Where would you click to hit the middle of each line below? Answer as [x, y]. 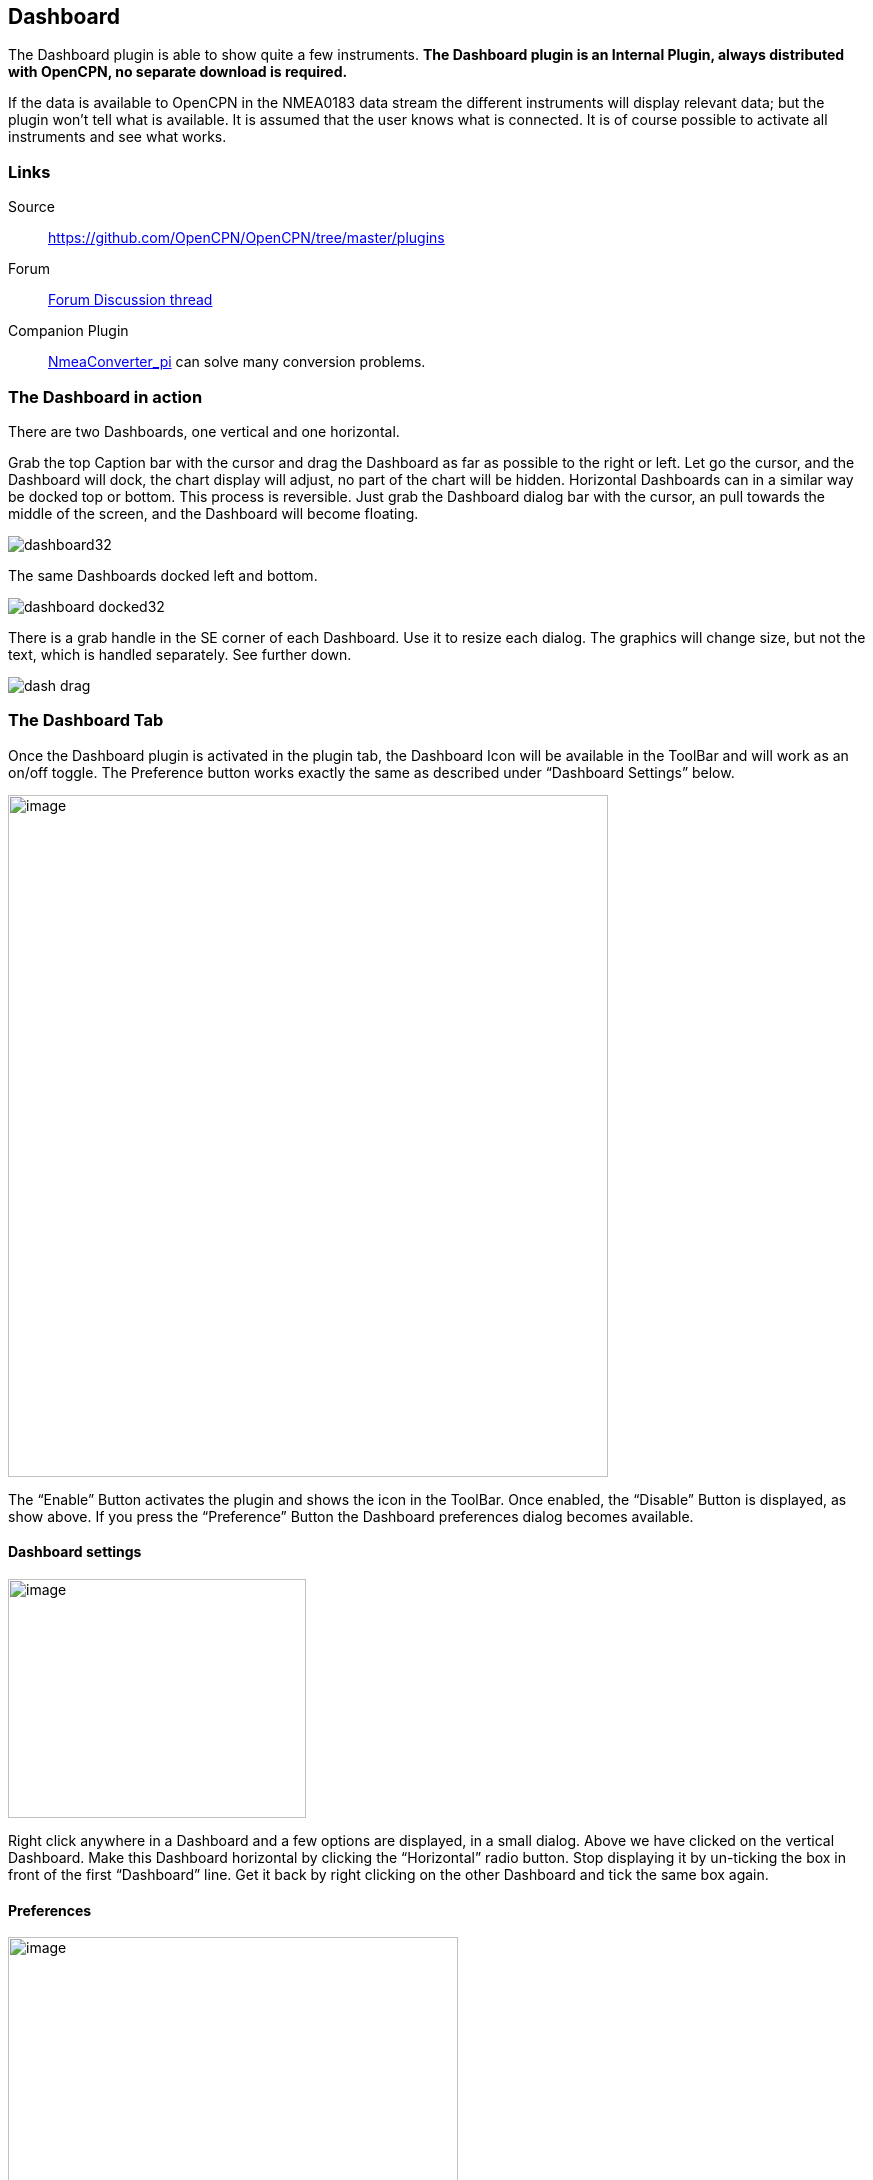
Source [31, 207]
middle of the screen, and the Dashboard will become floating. [213, 513]
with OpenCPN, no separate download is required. [178, 72]
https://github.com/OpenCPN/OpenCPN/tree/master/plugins [246, 238]
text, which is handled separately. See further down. [180, 654]
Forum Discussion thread [130, 300]
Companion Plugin [68, 331]
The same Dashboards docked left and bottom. [163, 575]
